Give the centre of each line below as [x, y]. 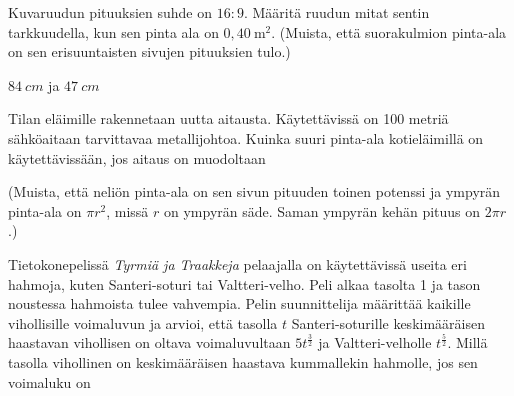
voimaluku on [49, 381]
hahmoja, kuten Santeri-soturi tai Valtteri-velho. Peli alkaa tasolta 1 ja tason [244, 283]
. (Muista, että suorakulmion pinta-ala [389, 31]
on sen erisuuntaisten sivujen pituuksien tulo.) [149, 51]
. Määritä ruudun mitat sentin [336, 12]
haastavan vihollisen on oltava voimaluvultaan [149, 342]
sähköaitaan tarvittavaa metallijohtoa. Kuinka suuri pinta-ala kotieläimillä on [246, 137]
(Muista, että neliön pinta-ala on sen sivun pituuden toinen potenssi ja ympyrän [254, 191]
